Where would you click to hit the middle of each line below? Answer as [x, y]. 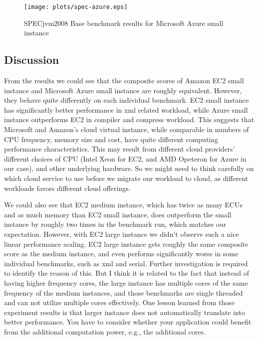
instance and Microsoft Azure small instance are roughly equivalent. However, [123, 90]
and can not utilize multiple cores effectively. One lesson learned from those [119, 302]
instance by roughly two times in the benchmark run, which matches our [115, 224]
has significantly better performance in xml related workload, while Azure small [126, 109]
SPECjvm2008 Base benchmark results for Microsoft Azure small [124, 23]
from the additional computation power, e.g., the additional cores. [105, 331]
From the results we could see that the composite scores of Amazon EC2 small [124, 81]
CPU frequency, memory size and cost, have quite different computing [111, 139]
